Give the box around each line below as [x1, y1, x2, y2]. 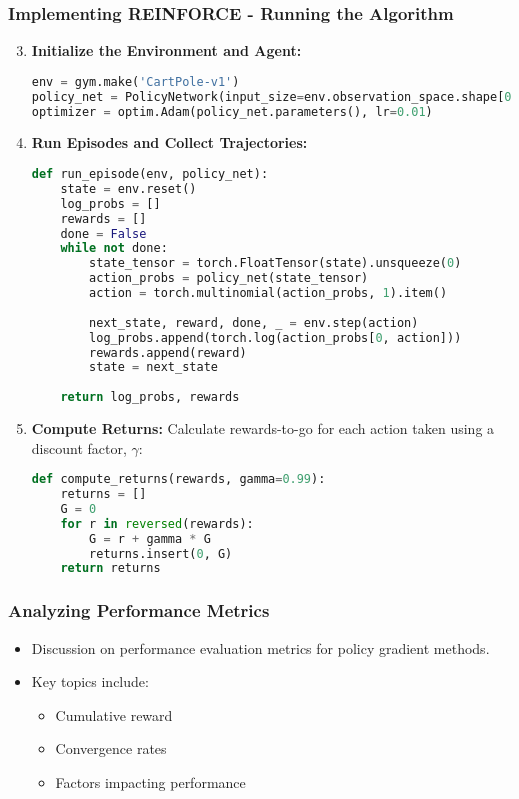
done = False [60, 226, 147, 241]
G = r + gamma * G [89, 531, 211, 546]
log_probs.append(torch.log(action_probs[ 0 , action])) [89, 330, 462, 345]
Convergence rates [55, 738, 167, 759]
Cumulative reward [55, 704, 173, 725]
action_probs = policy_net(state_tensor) [89, 271, 369, 286]
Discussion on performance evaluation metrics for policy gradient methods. [31, 637, 490, 658]
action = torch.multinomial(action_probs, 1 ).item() [89, 286, 448, 301]
